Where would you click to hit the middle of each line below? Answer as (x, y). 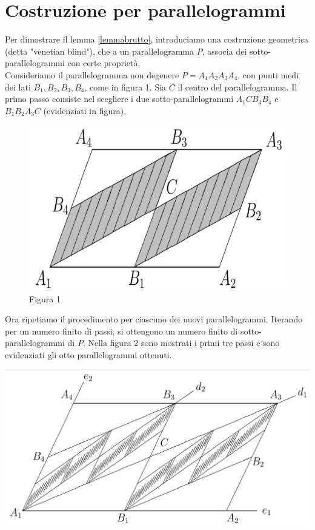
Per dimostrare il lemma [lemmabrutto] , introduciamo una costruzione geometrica (157, 39)
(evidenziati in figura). (85, 110)
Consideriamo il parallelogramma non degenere (92, 74)
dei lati (18, 87)
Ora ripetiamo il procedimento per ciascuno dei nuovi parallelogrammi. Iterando (154, 319)
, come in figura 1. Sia (125, 87)
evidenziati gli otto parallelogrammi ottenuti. (88, 354)
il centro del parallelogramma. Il (237, 87)
